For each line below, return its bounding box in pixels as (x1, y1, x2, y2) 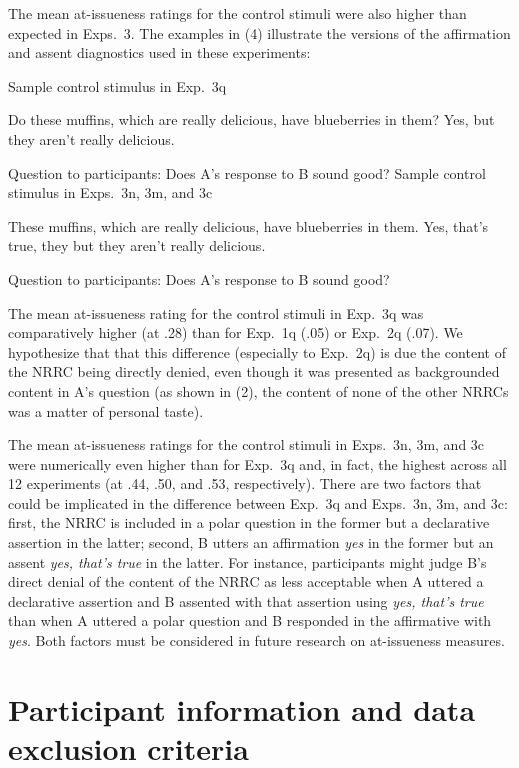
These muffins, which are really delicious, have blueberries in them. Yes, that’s (8, 215, 489, 236)
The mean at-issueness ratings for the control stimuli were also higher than (8, 3, 467, 23)
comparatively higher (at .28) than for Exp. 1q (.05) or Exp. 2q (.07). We (8, 322, 463, 343)
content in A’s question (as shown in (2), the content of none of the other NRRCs (8, 380, 509, 401)
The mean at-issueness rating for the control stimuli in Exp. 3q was (8, 302, 424, 323)
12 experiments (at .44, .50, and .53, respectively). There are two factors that (8, 473, 482, 494)
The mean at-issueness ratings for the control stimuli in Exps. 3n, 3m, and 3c (8, 434, 485, 455)
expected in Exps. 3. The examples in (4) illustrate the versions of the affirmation (8, 22, 511, 43)
